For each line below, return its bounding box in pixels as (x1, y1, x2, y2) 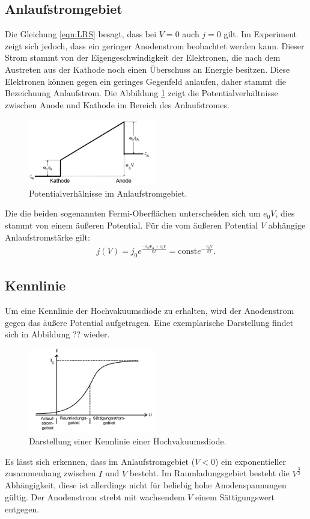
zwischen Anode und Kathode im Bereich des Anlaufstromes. (5, 98, 229, 111)
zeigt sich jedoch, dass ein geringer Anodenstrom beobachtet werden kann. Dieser (5, 39, 305, 52)
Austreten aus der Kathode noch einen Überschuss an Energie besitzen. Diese (5, 63, 290, 75)
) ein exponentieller (215, 455, 286, 467)
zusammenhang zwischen (5, 467, 96, 479)
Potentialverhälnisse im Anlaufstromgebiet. (29, 186, 187, 199)
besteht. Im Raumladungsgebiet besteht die (129, 467, 290, 479)
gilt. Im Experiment (223, 28, 297, 40)
